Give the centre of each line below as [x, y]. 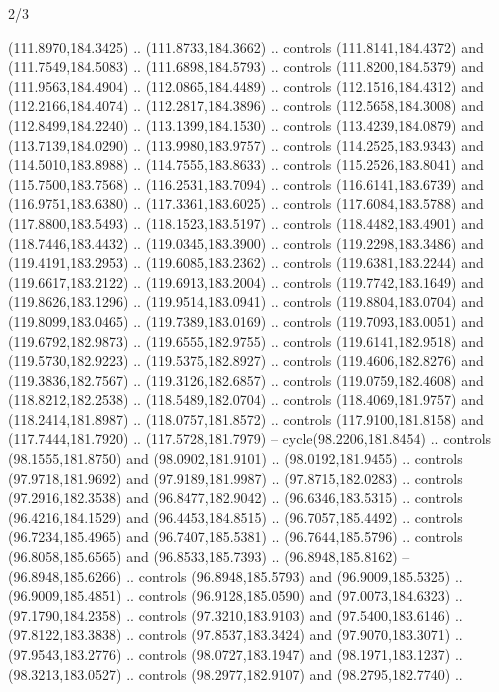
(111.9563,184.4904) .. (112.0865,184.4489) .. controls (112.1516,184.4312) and [246, 85]
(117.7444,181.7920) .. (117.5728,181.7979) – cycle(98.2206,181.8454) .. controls [250, 438]
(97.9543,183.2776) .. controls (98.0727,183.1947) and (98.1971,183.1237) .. [235, 654]
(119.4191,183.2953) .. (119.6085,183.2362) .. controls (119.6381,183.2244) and [246, 262]
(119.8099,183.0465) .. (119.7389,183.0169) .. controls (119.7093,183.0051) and [246, 320]
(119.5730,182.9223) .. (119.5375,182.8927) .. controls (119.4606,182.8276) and [246, 360]
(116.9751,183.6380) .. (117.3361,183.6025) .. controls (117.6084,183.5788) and [246, 203]
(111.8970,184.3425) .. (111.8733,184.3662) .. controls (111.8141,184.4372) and [246, 46]
